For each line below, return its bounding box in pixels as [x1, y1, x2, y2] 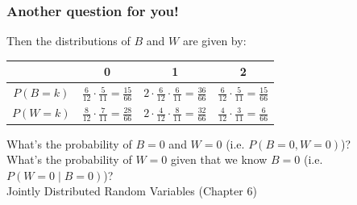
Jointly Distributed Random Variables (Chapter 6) [6, 182, 257, 199]
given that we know [170, 151, 268, 168]
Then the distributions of [6, 32, 131, 49]
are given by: [182, 32, 247, 49]
